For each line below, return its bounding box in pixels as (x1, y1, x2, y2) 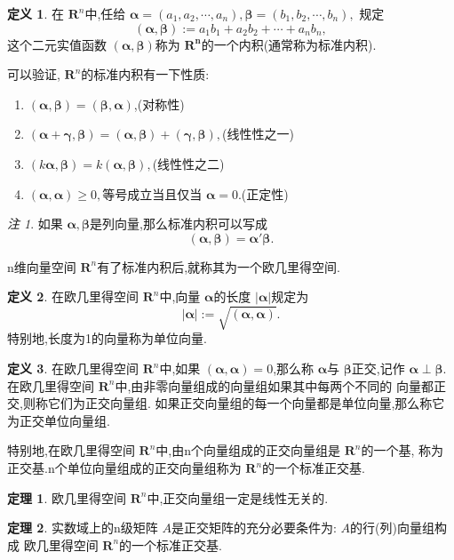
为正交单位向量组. (7, 411, 110, 429)
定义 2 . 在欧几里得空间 (7, 287, 139, 306)
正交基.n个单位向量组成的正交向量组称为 (7, 459, 242, 477)
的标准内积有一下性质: (81, 65, 210, 84)
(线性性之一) (222, 124, 294, 143)
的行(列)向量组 (349, 518, 434, 537)
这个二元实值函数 (7, 35, 107, 53)
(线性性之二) (152, 154, 225, 172)
